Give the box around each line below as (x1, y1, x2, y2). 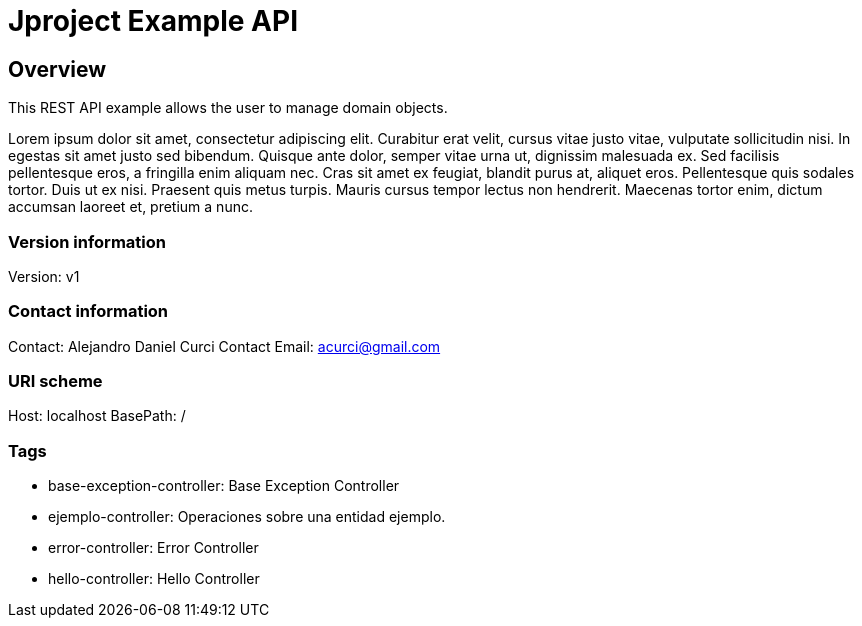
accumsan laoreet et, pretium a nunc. (8, 198, 253, 216)
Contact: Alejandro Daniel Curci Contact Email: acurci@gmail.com (8, 337, 441, 355)
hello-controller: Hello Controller (48, 570, 260, 588)
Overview (8, 56, 107, 82)
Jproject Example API (8, 4, 298, 38)
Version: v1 (8, 267, 80, 285)
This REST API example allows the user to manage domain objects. (8, 99, 448, 117)
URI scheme (8, 371, 103, 392)
